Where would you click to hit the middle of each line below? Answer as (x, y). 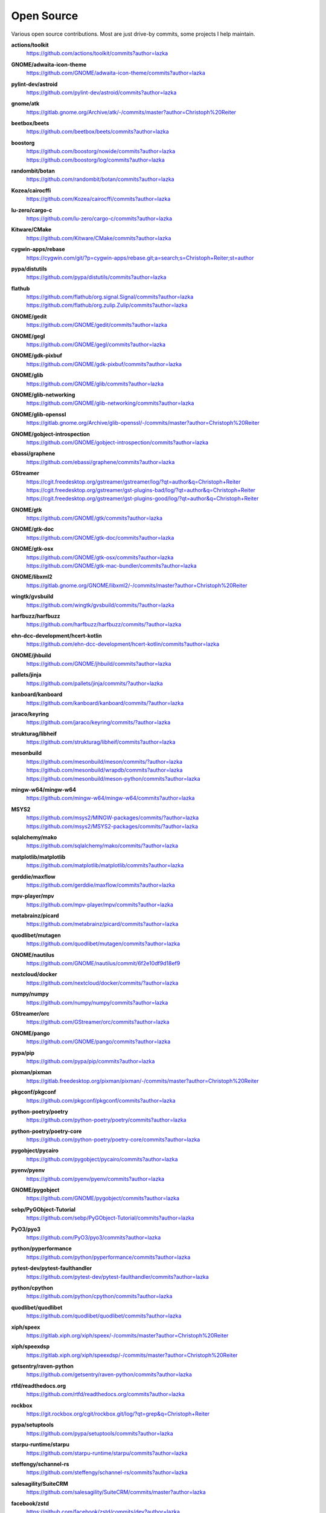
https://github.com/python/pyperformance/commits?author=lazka (108, 1257)
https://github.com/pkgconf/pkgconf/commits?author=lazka (101, 1100)
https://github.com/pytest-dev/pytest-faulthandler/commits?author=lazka (118, 1276)
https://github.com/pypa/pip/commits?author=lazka (91, 1061)
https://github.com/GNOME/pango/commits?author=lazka (98, 1042)
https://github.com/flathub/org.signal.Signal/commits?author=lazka (110, 297)
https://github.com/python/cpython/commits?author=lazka (99, 1296)
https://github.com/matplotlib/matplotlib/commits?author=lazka (105, 865)
